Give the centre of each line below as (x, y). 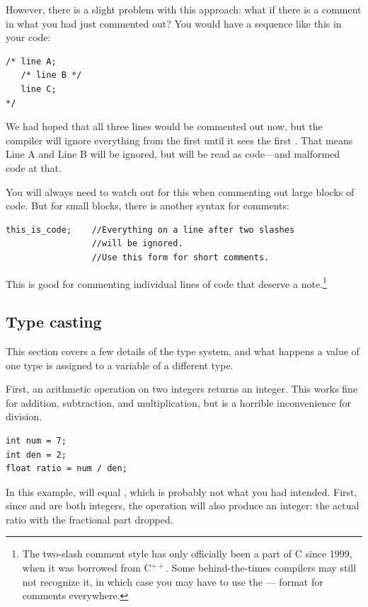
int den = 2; (36, 455)
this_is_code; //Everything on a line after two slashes (150, 230)
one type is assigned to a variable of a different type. (120, 365)
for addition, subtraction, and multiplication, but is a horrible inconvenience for (179, 402)
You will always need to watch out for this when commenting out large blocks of (180, 191)
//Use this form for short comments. (180, 257)
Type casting (54, 322)
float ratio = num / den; (67, 469)
